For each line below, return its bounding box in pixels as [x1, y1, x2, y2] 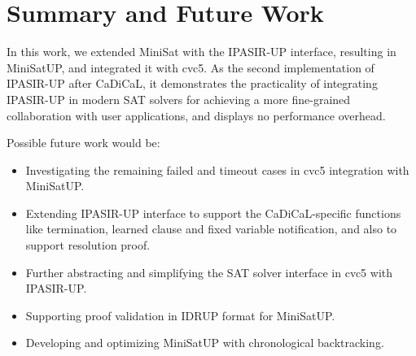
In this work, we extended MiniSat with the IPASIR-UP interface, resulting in [7, 43, 396, 60]
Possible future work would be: [7, 134, 160, 151]
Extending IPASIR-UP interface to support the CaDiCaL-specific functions [25, 204, 401, 221]
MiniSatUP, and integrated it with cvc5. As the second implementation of [7, 59, 374, 76]
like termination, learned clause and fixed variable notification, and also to [25, 220, 397, 237]
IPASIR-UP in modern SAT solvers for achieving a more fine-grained [7, 90, 351, 107]
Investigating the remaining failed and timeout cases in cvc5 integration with [25, 161, 409, 178]
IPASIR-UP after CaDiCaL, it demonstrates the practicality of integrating [7, 75, 378, 92]
